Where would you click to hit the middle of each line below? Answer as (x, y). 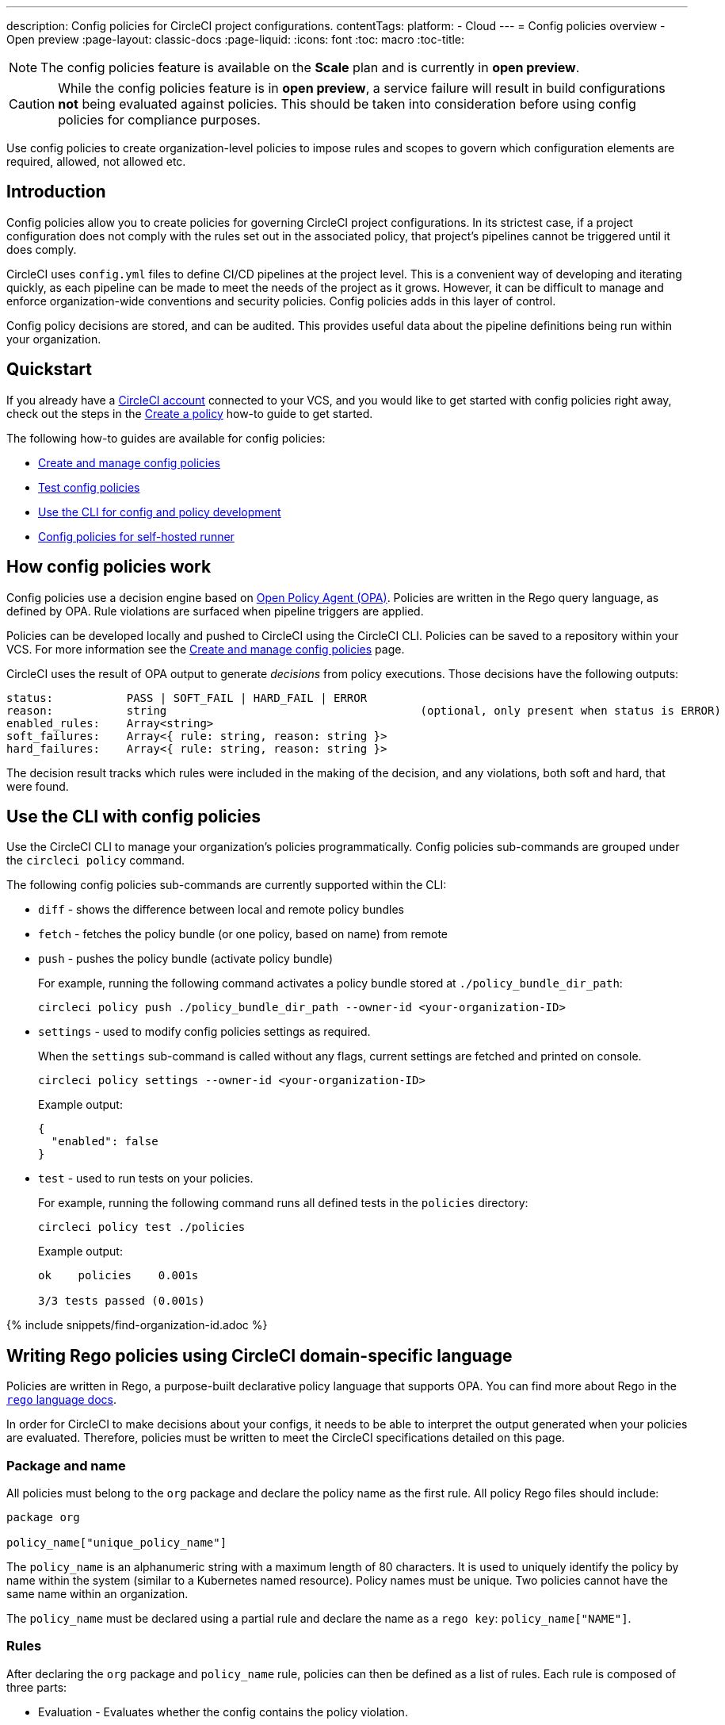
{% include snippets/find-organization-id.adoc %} (137, 1325)
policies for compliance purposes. (159, 120)
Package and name (66, 1465)
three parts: (37, 1687)
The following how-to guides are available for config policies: (166, 438)
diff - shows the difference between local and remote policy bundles (221, 910)
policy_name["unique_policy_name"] (117, 1542)
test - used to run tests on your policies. (146, 1179)
